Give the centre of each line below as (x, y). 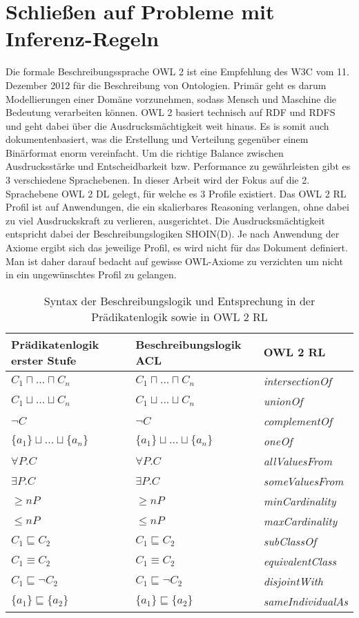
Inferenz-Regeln (83, 38)
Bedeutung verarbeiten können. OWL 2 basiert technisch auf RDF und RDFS (171, 112)
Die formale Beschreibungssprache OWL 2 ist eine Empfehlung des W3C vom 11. (177, 71)
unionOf (283, 400)
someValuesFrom (303, 481)
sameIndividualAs (305, 601)
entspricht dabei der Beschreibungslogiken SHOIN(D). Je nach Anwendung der (173, 234)
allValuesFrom (298, 461)
